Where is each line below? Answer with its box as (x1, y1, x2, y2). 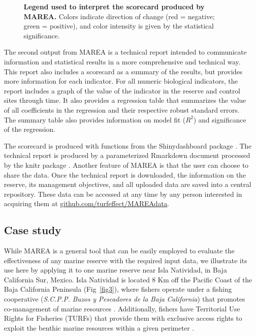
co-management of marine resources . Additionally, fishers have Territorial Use (4, 303, 240, 313)
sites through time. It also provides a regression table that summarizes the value (4, 95, 246, 105)
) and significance (193, 114, 246, 124)
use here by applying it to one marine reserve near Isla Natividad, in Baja (4, 265, 227, 275)
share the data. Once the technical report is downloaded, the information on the (4, 169, 246, 180)
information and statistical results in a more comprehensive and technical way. (4, 56, 241, 66)
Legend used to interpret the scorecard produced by (24, 1, 205, 11)
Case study (4, 222, 62, 238)
